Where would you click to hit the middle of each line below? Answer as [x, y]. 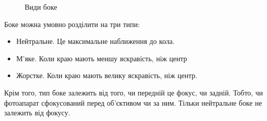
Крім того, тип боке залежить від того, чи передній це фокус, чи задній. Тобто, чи [133, 92]
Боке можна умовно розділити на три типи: [72, 24]
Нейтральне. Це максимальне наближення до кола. [95, 41]
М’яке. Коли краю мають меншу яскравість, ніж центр [102, 58]
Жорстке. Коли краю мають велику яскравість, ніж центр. [107, 75]
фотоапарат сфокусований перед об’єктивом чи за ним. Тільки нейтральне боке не [133, 102]
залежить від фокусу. [37, 113]
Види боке [41, 7]
